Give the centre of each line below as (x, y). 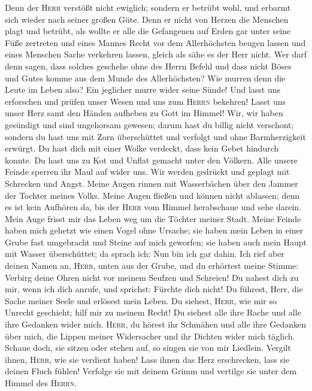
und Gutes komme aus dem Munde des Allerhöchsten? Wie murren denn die (145, 78)
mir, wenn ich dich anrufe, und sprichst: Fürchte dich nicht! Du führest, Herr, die (154, 289)
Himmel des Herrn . (41, 383)
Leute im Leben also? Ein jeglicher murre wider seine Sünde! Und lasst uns (143, 90)
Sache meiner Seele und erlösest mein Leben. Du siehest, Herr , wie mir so (141, 300)
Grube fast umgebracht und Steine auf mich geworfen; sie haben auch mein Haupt (156, 242)
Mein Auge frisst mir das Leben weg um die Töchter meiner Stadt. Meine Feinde (153, 218)
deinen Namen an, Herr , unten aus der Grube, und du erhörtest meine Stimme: (152, 266)
